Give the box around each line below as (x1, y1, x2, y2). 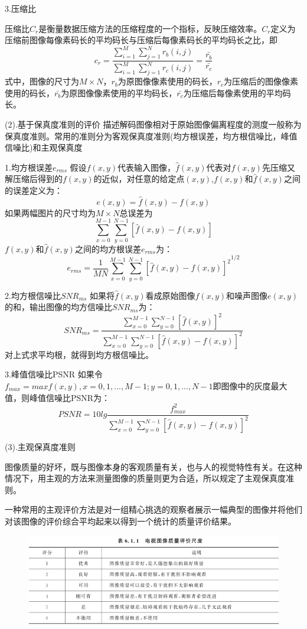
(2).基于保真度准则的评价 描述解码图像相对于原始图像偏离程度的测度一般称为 (5, 118, 302, 131)
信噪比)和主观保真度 (5, 141, 83, 154)
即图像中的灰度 (213, 380, 271, 392)
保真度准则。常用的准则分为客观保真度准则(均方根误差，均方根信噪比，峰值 (5, 129, 298, 142)
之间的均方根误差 (74, 242, 141, 255)
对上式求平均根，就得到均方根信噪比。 (5, 348, 153, 360)
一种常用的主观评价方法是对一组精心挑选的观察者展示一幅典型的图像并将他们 (5, 503, 302, 516)
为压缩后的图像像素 (224, 75, 299, 87)
